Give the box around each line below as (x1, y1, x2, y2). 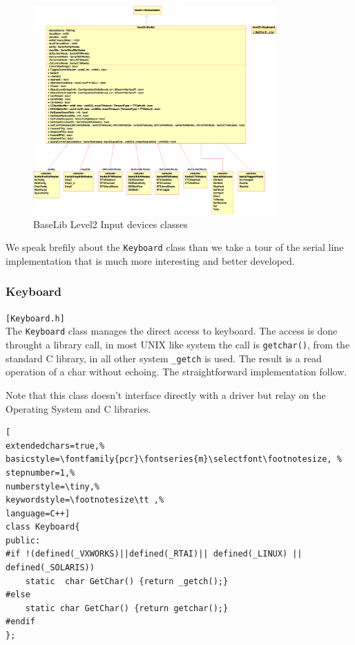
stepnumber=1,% (6, 467, 75, 478)
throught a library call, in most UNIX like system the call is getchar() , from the (6, 337, 350, 352)
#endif (6, 617, 35, 627)
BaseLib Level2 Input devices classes (33, 216, 188, 231)
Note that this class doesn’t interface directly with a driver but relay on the (6, 387, 326, 402)
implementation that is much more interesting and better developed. (6, 253, 295, 268)
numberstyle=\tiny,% (6, 481, 100, 492)
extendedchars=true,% (6, 440, 105, 451)
